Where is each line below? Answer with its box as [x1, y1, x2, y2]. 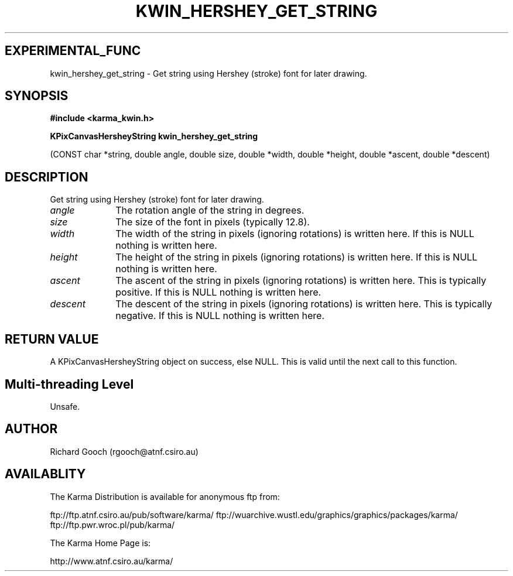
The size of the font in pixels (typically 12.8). [115, 216, 310, 228]
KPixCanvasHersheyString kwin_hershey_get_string [50, 131, 258, 142]
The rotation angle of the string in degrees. [115, 204, 305, 217]
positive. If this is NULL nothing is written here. [115, 286, 322, 299]
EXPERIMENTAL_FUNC [5, 43, 141, 59]
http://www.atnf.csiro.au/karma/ [50, 556, 173, 566]
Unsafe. [50, 401, 80, 412]
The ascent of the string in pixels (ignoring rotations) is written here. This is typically [115, 275, 487, 287]
